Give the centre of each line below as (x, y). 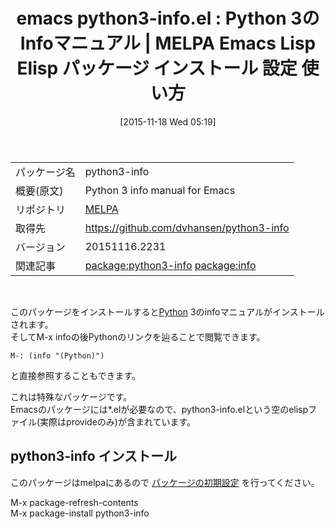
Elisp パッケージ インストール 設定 (157, 68)
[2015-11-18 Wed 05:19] (168, 121)
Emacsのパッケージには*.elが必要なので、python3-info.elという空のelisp (159, 409)
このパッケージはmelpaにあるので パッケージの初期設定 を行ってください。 (165, 482)
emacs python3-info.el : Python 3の (168, 18)
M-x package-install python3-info (80, 513)
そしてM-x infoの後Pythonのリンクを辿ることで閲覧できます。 (138, 336)
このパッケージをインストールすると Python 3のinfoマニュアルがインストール (167, 311)
